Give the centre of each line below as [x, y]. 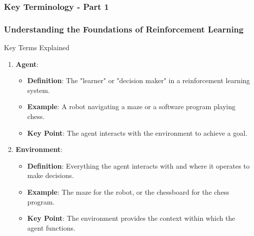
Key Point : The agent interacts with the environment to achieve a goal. [137, 133]
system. [39, 90]
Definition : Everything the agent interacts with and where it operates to [139, 165]
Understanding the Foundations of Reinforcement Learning [124, 29]
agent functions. [51, 227]
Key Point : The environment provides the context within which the [131, 218]
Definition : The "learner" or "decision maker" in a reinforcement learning [139, 80]
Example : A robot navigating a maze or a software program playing [131, 106]
